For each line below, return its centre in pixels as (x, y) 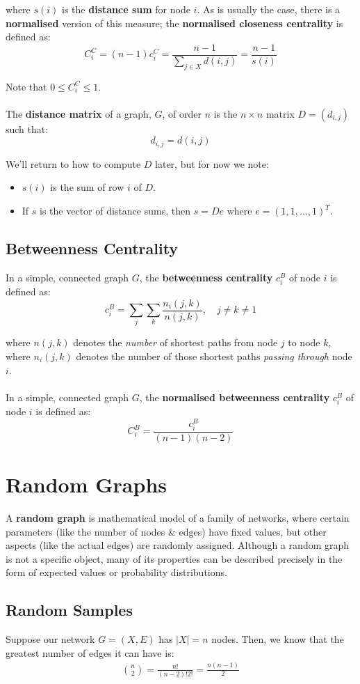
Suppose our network (50, 639)
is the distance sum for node (126, 9)
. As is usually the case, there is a (269, 9)
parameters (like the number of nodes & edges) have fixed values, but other (166, 531)
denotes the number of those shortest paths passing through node (214, 356)
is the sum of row (87, 187)
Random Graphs (86, 484)
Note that (26, 86)
